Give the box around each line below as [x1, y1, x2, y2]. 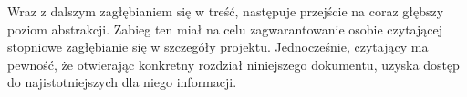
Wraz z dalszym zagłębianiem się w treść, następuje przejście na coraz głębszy [7, 2, 444, 20]
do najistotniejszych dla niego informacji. [7, 73, 237, 92]
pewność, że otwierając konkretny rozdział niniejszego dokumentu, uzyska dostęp [7, 54, 460, 73]
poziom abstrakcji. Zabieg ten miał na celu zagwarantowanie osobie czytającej [7, 19, 443, 38]
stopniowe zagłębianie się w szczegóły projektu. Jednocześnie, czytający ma [7, 37, 429, 56]
